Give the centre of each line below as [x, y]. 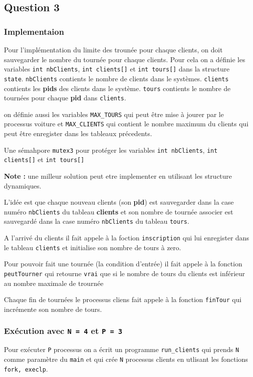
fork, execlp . [26, 368]
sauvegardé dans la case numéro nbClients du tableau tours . [97, 221]
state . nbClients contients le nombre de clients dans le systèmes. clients [116, 78]
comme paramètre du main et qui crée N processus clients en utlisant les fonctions [126, 359]
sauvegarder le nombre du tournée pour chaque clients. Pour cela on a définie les [125, 59]
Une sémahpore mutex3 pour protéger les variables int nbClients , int [111, 150]
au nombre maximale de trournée [54, 283]
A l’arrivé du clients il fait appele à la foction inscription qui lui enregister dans [127, 238]
